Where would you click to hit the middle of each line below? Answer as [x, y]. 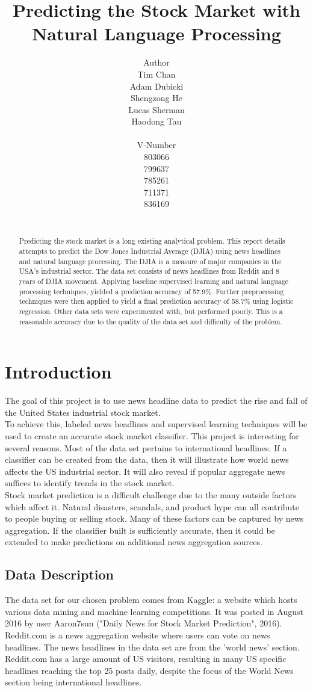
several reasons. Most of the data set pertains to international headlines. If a [146, 447]
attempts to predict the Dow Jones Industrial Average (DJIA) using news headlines [150, 251]
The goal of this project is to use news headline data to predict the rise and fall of [156, 400]
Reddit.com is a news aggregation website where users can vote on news [138, 635]
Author [156, 62]
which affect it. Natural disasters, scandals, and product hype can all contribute [152, 506]
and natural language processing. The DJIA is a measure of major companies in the [150, 261]
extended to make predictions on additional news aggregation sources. [134, 542]
